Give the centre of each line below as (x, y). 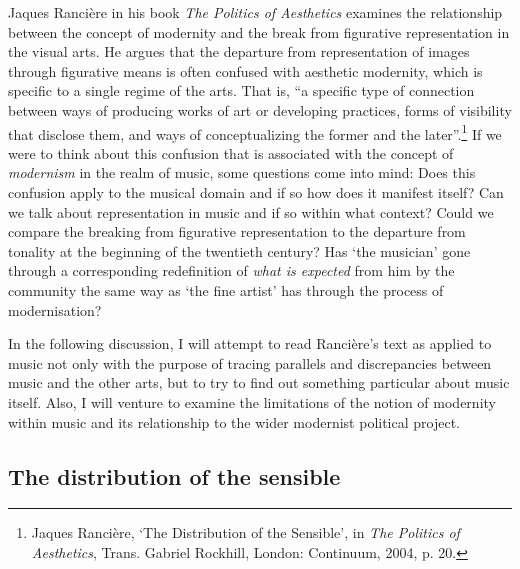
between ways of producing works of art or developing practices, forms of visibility (260, 109)
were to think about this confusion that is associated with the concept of (231, 152)
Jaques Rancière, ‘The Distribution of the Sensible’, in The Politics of (245, 532)
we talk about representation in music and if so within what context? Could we (251, 211)
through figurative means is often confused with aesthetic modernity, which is (245, 70)
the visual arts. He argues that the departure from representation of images (239, 51)
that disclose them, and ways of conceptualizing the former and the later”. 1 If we (255, 132)
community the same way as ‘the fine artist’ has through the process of (226, 289)
